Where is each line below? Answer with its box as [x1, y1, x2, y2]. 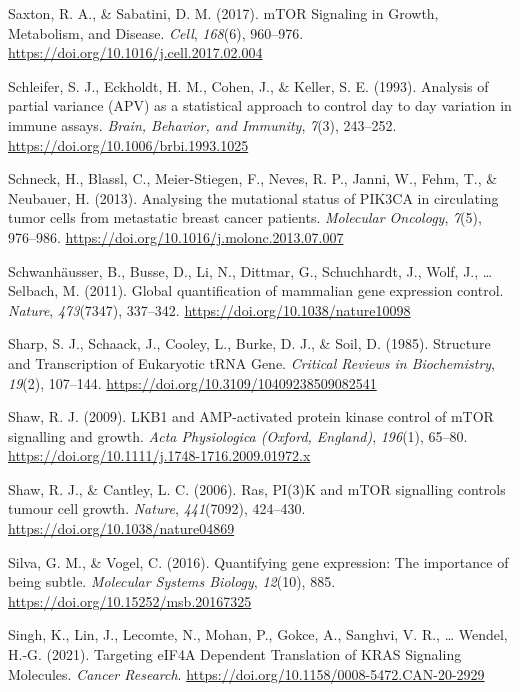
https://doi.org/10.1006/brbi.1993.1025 [8, 134, 249, 155]
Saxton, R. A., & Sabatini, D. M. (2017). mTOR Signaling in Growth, [8, 3, 439, 23]
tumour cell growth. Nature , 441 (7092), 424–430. [8, 498, 306, 519]
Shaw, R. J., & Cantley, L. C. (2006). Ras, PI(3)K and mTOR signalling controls [8, 478, 506, 499]
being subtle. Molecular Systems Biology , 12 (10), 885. [8, 571, 336, 592]
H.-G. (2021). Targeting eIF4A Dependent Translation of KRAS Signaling [8, 644, 462, 665]
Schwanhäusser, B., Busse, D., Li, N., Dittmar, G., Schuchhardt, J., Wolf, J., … [8, 260, 493, 281]
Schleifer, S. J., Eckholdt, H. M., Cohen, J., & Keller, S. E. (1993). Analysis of [8, 75, 489, 96]
